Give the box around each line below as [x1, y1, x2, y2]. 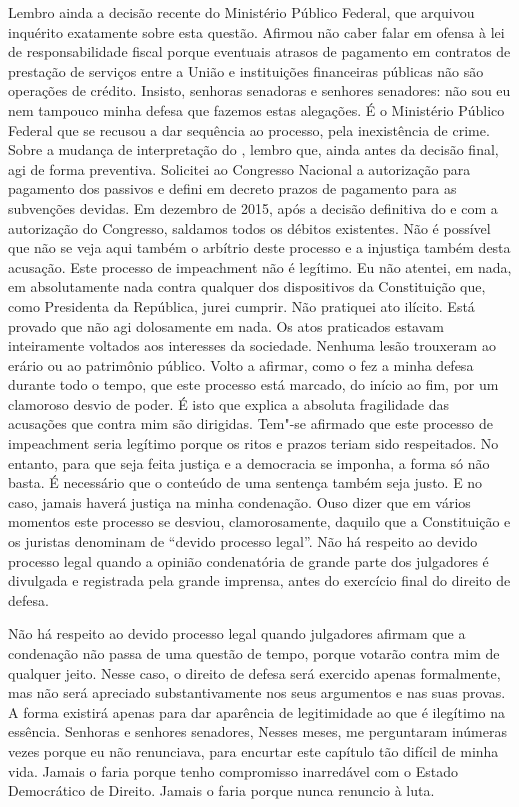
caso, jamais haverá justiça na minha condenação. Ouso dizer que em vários [8, 491, 471, 512]
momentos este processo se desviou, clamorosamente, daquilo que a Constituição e [8, 511, 511, 532]
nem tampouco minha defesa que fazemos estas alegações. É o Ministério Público [8, 99, 505, 120]
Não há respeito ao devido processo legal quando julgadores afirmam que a [8, 623, 466, 644]
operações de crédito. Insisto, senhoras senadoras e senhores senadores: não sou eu [8, 80, 511, 101]
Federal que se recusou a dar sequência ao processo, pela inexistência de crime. [8, 119, 490, 140]
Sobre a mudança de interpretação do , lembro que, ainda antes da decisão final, [8, 139, 499, 160]
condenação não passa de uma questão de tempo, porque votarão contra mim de [8, 643, 500, 663]
